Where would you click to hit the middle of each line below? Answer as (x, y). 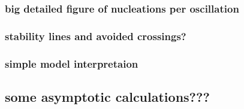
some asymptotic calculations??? (107, 96)
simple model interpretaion (72, 63)
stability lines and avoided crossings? (96, 36)
